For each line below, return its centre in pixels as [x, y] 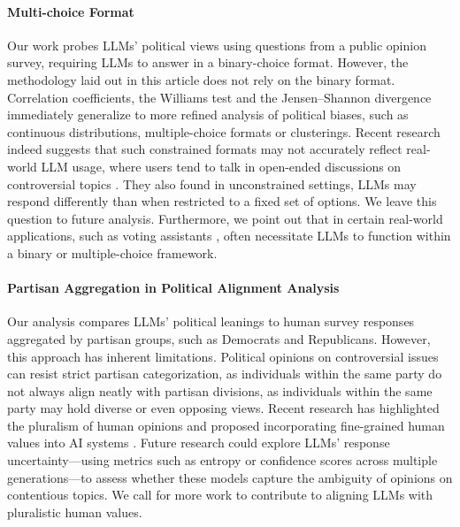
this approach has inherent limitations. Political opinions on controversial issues [223, 356]
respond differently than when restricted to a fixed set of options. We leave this [222, 201]
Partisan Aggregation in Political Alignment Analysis [173, 288]
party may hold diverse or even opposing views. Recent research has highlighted [223, 408]
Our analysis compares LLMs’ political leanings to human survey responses [211, 321]
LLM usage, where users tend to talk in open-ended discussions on [221, 166]
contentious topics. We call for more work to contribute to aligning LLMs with [220, 495]
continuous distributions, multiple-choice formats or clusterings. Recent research [224, 131]
